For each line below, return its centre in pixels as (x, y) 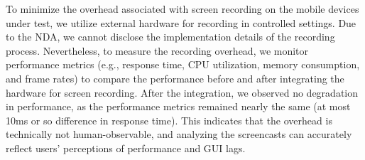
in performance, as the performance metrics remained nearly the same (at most (178, 106)
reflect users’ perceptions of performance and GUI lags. (126, 148)
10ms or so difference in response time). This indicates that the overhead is (169, 120)
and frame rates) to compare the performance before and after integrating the (175, 78)
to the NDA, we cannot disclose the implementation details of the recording (170, 37)
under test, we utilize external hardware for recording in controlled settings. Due (181, 22)
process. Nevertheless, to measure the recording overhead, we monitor (157, 50)
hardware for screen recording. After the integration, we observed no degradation (182, 92)
